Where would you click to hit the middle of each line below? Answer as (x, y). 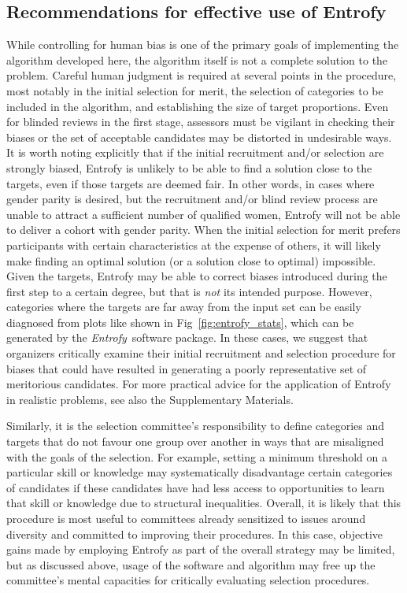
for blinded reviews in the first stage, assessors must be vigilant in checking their (201, 122)
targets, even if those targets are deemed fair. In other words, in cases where (191, 183)
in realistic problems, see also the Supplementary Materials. (150, 399)
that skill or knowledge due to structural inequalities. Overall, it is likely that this (204, 503)
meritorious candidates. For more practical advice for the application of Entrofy (199, 384)
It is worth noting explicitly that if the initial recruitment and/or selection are (195, 152)
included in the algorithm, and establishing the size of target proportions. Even (198, 106)
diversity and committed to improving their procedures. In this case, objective (195, 534)
